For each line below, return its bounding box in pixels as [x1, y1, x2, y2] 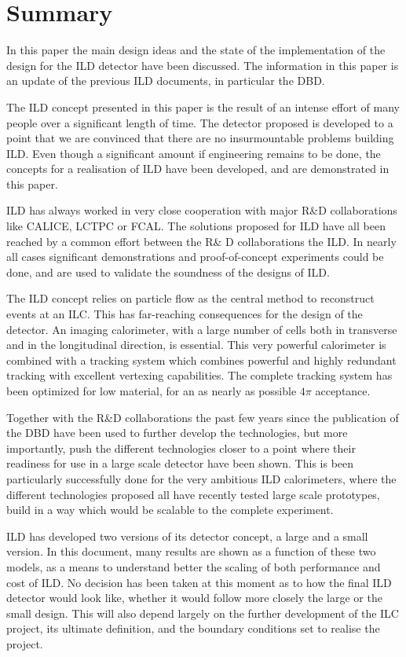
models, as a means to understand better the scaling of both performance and [6, 558, 381, 574]
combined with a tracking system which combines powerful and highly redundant [6, 351, 397, 368]
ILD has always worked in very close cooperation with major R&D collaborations [6, 202, 397, 218]
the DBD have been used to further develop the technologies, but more [6, 424, 348, 441]
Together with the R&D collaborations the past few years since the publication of [6, 409, 399, 425]
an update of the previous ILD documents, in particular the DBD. [6, 72, 325, 89]
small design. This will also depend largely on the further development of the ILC [6, 604, 399, 621]
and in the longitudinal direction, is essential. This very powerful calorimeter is [6, 336, 386, 353]
